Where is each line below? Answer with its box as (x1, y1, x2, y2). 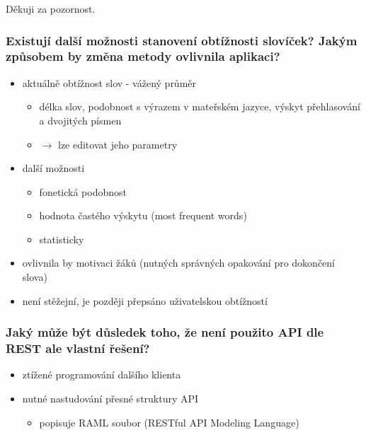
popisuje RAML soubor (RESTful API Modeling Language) (39, 414, 299, 429)
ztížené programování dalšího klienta (22, 367, 181, 382)
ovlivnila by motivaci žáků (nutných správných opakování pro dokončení (22, 255, 335, 270)
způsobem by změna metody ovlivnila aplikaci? (6, 47, 280, 65)
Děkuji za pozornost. (6, 1, 96, 16)
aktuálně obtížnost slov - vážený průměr (22, 75, 197, 90)
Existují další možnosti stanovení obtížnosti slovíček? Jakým (6, 31, 358, 49)
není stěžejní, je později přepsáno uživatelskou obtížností (22, 293, 268, 308)
